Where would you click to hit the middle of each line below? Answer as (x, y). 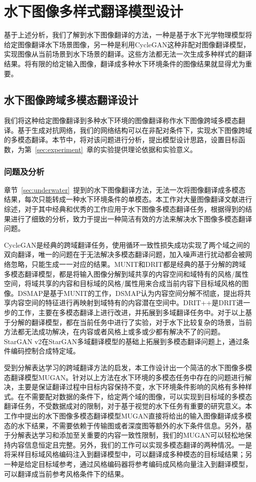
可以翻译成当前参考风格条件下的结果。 (66, 473)
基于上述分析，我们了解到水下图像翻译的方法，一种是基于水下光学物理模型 (125, 35)
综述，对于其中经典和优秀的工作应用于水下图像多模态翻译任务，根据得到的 (125, 209)
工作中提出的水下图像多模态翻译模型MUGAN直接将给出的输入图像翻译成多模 (128, 415)
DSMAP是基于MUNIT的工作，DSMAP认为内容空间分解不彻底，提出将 (131, 293)
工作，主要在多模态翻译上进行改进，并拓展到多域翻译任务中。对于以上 (131, 312)
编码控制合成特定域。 (45, 351)
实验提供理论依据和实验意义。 (148, 149)
